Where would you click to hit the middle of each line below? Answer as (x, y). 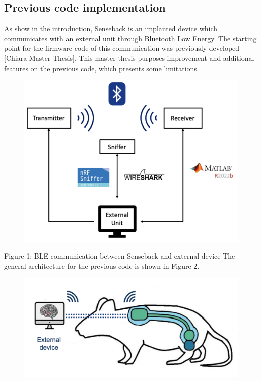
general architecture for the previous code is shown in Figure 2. (102, 265)
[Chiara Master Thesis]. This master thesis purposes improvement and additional (129, 58)
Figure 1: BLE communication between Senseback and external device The (120, 256)
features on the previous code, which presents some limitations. (102, 68)
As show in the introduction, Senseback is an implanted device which (111, 28)
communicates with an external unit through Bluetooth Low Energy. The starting (130, 38)
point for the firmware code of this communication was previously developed (122, 48)
